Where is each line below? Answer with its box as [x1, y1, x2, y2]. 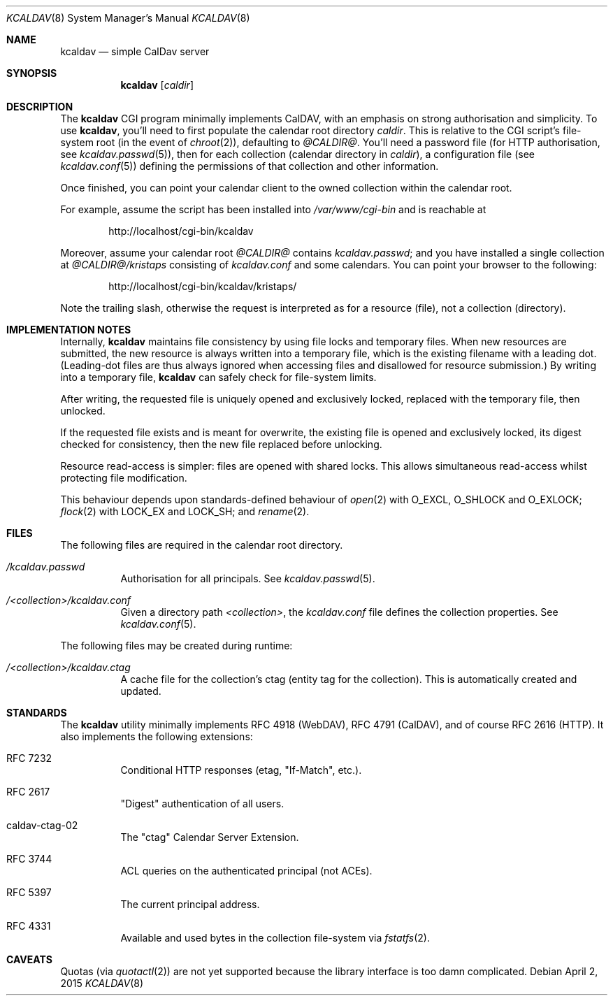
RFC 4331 [6, 920, 51, 932]
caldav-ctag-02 [6, 819, 78, 831]
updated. [120, 685, 161, 697]
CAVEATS [6, 953, 52, 965]
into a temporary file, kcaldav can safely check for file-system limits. [60, 371, 377, 383]
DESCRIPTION [6, 101, 73, 113]
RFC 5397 [6, 886, 52, 898]
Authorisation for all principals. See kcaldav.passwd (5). [120, 572, 375, 584]
